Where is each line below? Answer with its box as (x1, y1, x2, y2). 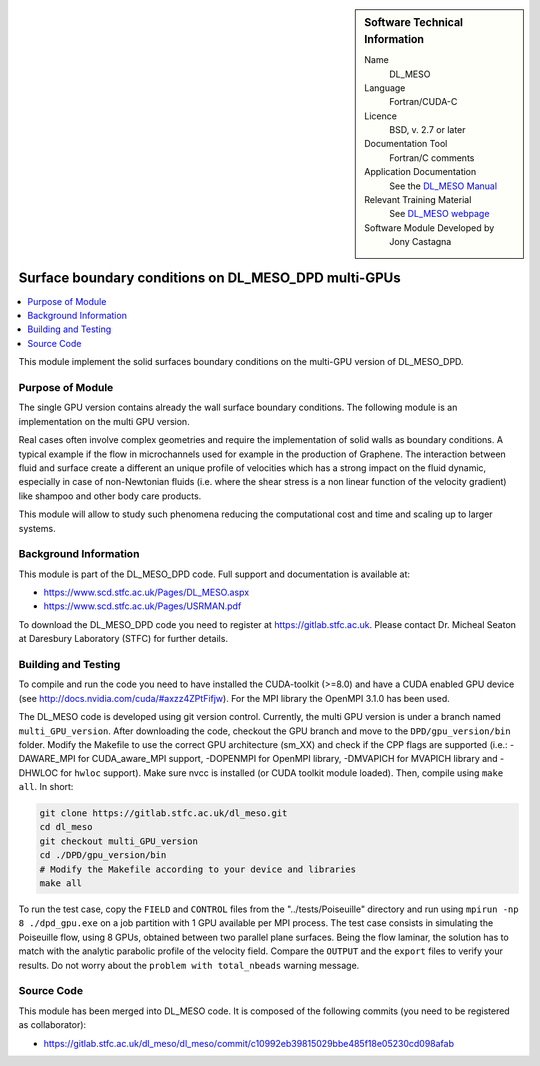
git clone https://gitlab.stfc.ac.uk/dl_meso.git (39, 808, 288, 819)
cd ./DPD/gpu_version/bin (39, 850, 167, 861)
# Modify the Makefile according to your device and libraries (39, 863, 357, 875)
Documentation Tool (364, 138, 448, 150)
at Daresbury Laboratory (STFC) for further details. (18, 633, 229, 645)
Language (364, 81, 406, 94)
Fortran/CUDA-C (389, 96, 458, 108)
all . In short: (18, 781, 74, 793)
